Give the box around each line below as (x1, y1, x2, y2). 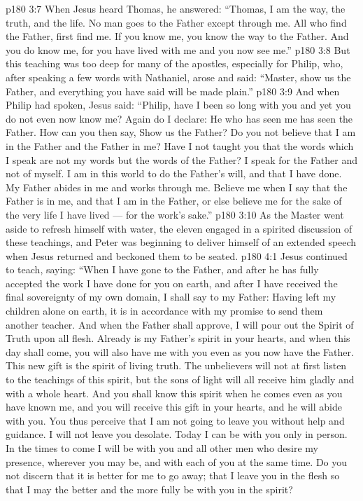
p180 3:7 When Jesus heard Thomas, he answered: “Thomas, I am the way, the (6, 1, 346, 15)
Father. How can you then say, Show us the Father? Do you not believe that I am (6, 125, 356, 139)
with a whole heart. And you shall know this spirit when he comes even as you (6, 385, 343, 400)
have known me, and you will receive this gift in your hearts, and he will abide (6, 399, 342, 414)
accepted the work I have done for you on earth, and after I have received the (6, 275, 338, 290)
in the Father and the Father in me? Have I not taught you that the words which (6, 138, 354, 153)
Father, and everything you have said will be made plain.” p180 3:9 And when (6, 83, 340, 98)
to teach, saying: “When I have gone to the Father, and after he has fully (6, 262, 319, 277)
